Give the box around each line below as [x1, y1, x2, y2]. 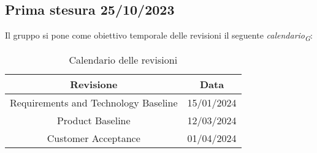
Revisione [70, 77, 118, 92]
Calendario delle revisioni [69, 53, 178, 67]
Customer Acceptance [47, 131, 140, 146]
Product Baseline [56, 113, 131, 128]
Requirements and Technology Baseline [10, 95, 178, 110]
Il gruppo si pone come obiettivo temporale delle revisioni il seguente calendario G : [5, 29, 313, 43]
